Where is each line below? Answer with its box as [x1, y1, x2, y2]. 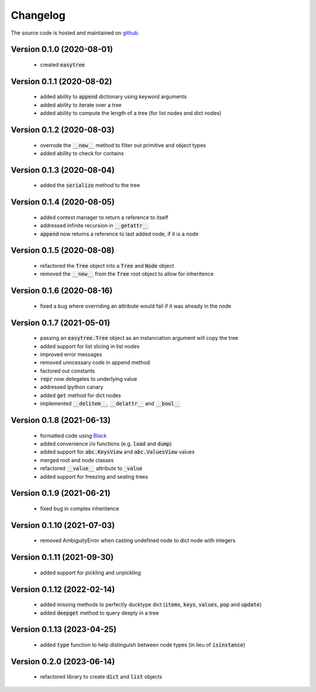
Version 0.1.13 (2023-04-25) [11, 625, 117, 635]
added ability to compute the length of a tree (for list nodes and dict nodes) [40, 110, 222, 117]
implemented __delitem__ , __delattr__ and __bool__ [40, 400, 181, 407]
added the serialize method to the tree [40, 182, 140, 189]
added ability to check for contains [40, 149, 124, 156]
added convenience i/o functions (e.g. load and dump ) [40, 440, 172, 448]
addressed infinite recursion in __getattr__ [40, 222, 149, 229]
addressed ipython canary [40, 384, 104, 391]
